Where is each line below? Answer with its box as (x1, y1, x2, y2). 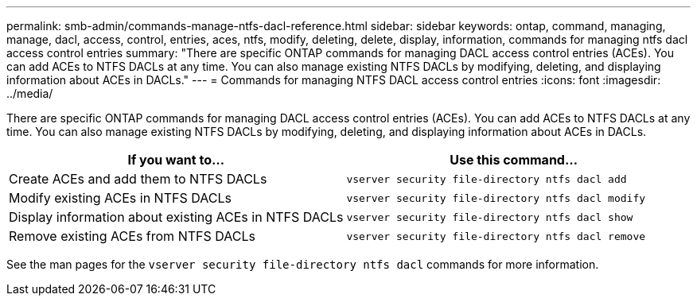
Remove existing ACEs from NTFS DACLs (9, 228, 255, 244)
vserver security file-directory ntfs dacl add (346, 172, 627, 185)
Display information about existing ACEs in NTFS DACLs (9, 209, 344, 225)
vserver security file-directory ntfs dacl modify (346, 192, 646, 204)
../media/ (6, 87, 53, 100)
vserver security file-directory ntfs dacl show (346, 211, 633, 223)
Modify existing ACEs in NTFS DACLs (9, 190, 232, 206)
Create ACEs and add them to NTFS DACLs (9, 171, 267, 187)
